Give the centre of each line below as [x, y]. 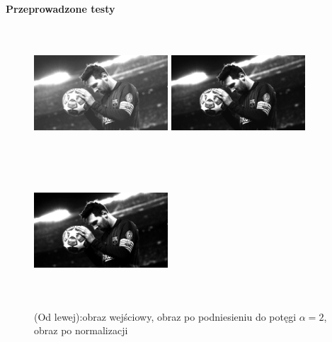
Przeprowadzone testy [61, 8]
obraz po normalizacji [81, 330]
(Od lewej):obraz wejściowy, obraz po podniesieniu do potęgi [165, 316]
